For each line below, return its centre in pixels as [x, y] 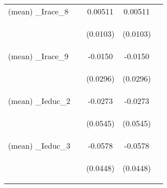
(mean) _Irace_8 [38, 11]
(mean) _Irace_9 [38, 56]
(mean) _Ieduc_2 [39, 101]
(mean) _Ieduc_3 [39, 145]
